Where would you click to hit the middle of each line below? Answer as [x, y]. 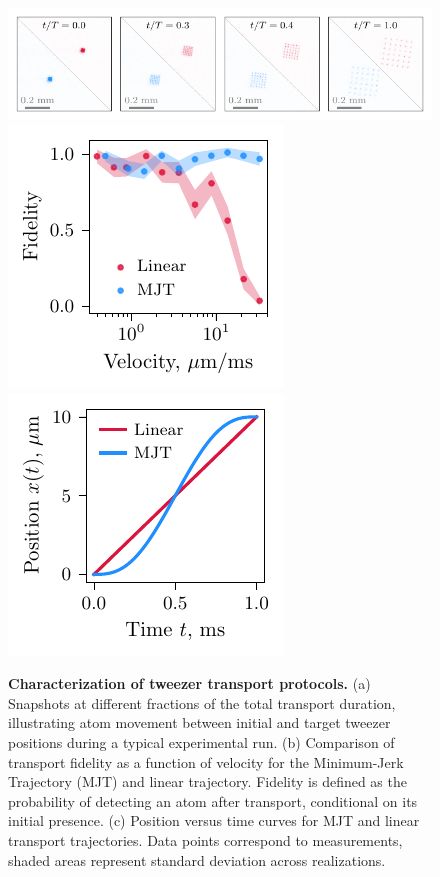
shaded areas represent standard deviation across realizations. [197, 859]
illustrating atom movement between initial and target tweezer [199, 722]
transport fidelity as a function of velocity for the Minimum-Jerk [206, 761]
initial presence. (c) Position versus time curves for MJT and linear [214, 820]
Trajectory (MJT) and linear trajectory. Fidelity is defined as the [207, 781]
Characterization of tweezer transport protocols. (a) [189, 683]
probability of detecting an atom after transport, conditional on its [213, 800]
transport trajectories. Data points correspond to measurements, [205, 839]
